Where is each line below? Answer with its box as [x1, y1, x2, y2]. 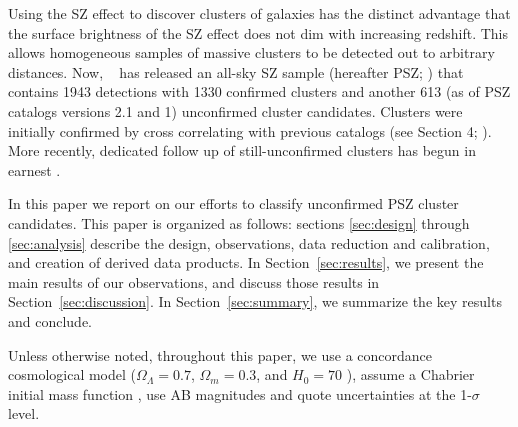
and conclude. [8, 310, 93, 331]
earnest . [8, 159, 61, 180]
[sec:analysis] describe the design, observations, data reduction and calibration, [8, 232, 490, 253]
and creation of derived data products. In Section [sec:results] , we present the [8, 252, 484, 273]
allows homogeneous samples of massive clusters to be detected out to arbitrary [8, 42, 495, 63]
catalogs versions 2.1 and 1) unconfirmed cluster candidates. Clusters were [8, 100, 463, 121]
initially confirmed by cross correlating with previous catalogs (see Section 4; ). [8, 120, 492, 141]
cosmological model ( [8, 364, 137, 385]
